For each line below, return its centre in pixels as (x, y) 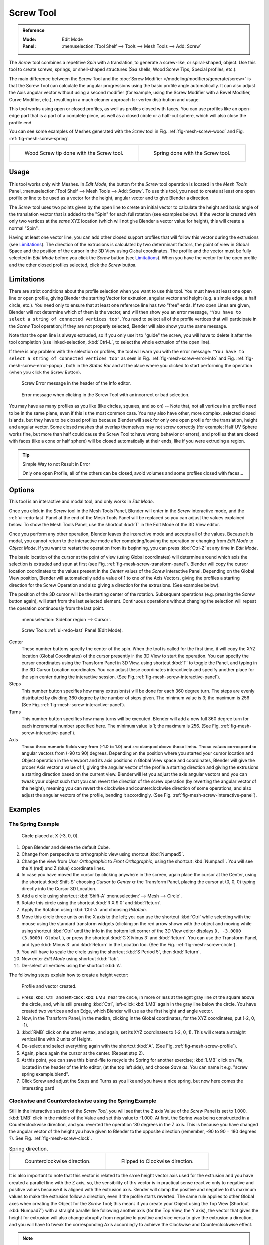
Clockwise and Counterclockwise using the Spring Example (83, 1101)
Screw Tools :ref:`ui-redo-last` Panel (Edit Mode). (72, 630)
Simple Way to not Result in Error (57, 464)
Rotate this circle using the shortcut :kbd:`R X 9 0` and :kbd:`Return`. (92, 903)
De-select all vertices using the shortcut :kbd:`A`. (72, 966)
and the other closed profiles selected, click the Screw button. (73, 265)
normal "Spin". (24, 228)
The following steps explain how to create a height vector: (69, 975)
